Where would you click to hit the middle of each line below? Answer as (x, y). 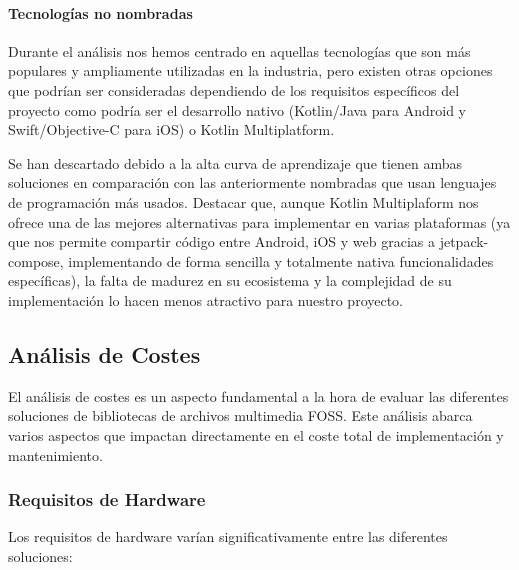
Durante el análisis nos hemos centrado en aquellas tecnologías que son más (239, 50)
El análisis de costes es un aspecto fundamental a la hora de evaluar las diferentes (258, 395)
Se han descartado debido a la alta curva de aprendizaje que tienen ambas (235, 162)
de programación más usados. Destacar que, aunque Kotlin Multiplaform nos (243, 201)
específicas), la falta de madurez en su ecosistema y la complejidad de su (230, 280)
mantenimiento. (55, 454)
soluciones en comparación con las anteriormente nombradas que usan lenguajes (252, 182)
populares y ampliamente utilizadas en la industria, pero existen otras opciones (250, 70)
